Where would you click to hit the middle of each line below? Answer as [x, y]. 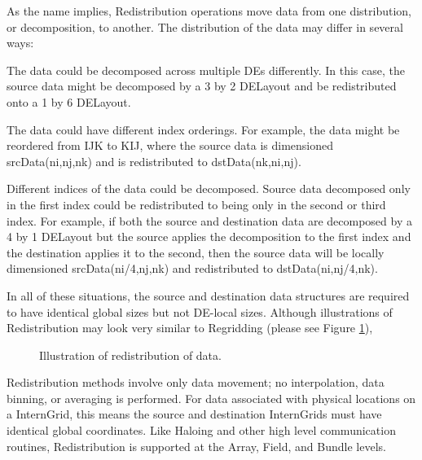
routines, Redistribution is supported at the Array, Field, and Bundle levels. [196, 446]
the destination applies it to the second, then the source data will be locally [196, 252]
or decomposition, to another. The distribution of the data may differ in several [205, 26]
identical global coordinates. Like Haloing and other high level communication [201, 430]
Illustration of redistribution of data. [130, 355]
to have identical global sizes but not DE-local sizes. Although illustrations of [200, 311]
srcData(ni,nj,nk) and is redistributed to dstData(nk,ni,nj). [154, 161]
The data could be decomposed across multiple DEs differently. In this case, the [206, 70]
